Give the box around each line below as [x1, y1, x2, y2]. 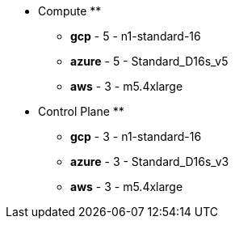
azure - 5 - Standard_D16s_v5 [70, 54, 229, 68]
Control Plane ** [38, 104, 124, 118]
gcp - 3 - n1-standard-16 [70, 129, 202, 143]
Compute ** [38, 4, 102, 18]
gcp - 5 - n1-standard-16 [70, 29, 201, 43]
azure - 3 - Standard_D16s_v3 [70, 155, 229, 168]
